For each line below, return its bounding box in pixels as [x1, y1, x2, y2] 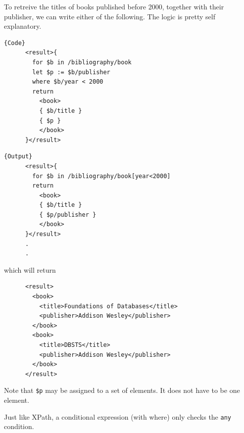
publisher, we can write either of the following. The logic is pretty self [4, 11, 215, 21]
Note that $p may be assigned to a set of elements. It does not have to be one [4, 385, 240, 395]
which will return [4, 264, 56, 275]
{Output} [4, 153, 33, 160]
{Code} [4, 39, 25, 47]
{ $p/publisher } [39, 211, 97, 218]
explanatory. [4, 21, 42, 31]
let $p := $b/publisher [32, 68, 110, 76]
